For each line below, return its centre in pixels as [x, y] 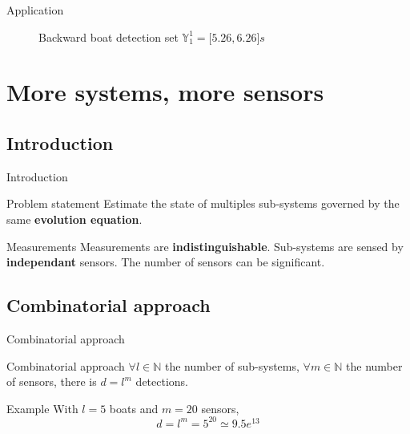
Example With [42, 408]
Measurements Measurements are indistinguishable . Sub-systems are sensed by [205, 246]
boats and [134, 408]
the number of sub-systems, [232, 365]
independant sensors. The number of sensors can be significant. [166, 262]
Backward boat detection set [109, 37]
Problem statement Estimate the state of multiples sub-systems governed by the [203, 203]
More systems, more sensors [165, 92]
